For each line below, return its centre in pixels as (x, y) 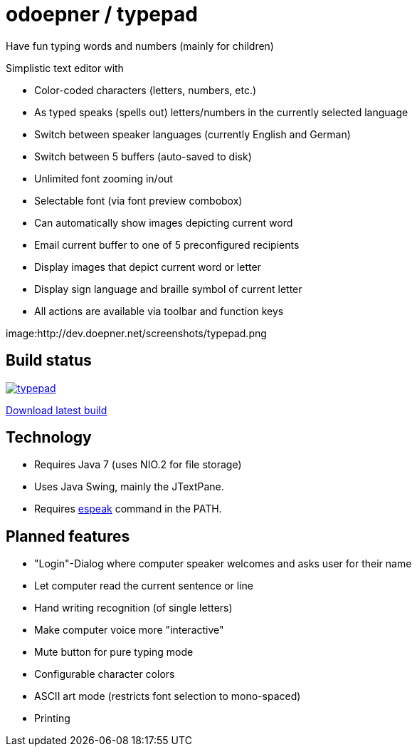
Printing (52, 718)
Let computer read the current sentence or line (144, 586)
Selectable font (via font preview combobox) (138, 200)
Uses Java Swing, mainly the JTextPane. (129, 487)
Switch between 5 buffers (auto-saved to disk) (143, 156)
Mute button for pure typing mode (114, 652)
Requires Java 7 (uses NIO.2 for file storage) (138, 465)
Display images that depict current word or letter (148, 267)
